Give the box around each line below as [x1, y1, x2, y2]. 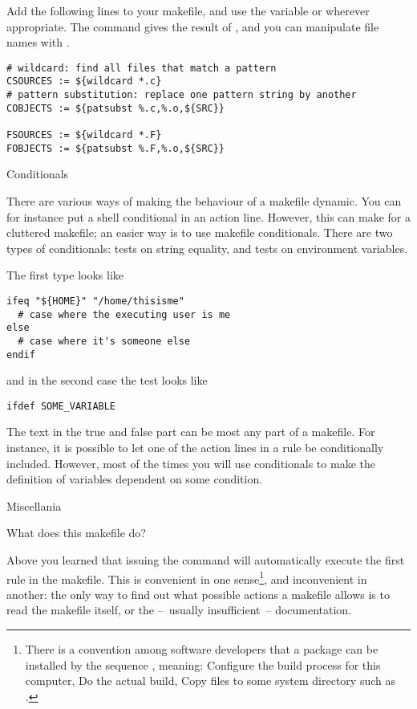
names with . [6, 34, 70, 51]
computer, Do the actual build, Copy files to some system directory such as [25, 672, 395, 689]
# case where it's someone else [18, 335, 191, 347]
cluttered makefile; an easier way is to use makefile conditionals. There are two [6, 224, 393, 241]
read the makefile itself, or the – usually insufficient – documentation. [6, 601, 352, 618]
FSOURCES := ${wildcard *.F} [6, 129, 162, 141]
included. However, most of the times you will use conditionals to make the [6, 454, 375, 471]
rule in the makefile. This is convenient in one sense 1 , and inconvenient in [6, 568, 367, 587]
